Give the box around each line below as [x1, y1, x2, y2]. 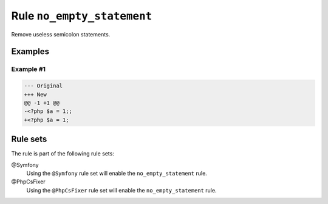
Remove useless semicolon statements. [11, 30, 111, 38]
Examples [11, 46, 50, 57]
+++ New [24, 91, 47, 98]
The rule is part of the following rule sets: [11, 150, 115, 157]
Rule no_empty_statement [11, 9, 152, 22]
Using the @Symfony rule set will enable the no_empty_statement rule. [26, 169, 208, 177]
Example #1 [11, 65, 46, 73]
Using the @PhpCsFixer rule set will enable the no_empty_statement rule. [26, 186, 217, 194]
